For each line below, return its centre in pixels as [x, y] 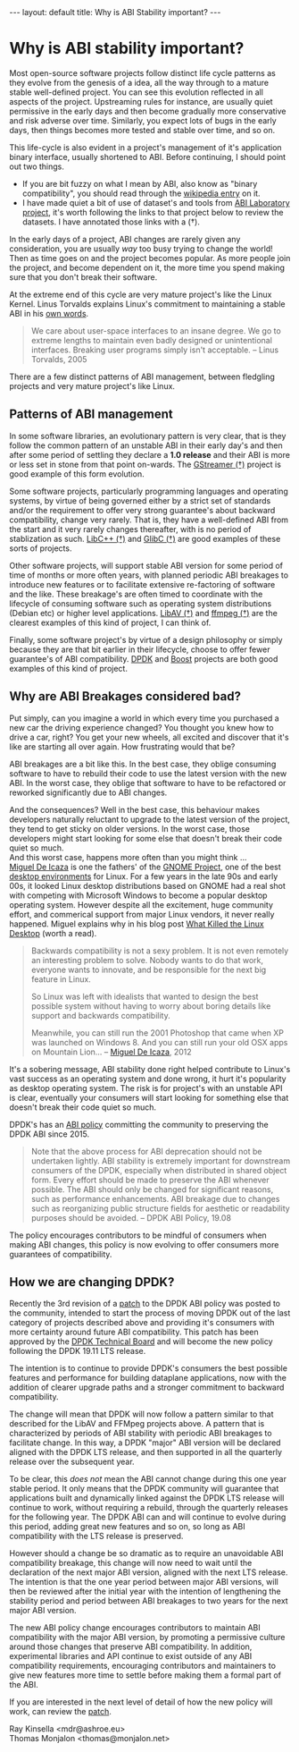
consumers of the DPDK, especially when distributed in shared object [159, 1170]
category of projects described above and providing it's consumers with [142, 1323]
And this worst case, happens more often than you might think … [128, 857]
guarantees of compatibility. [61, 1254]
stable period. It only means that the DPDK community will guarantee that [144, 1489]
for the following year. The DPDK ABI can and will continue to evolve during [148, 1517]
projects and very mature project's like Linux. [92, 385]
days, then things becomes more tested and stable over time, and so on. [142, 130]
